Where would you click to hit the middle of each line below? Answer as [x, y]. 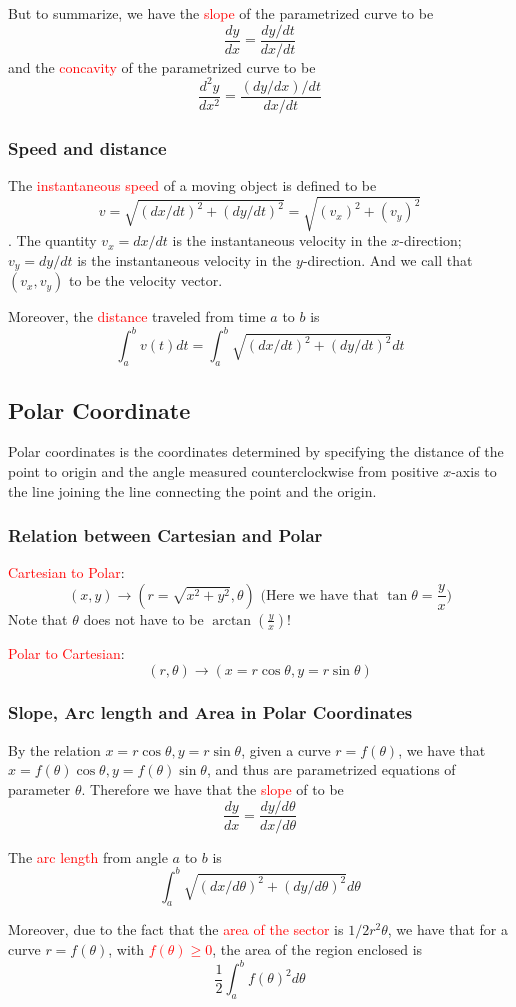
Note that [38, 618]
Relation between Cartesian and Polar [165, 535]
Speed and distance [87, 147]
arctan [232, 620]
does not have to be [143, 618]
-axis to [474, 470]
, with [126, 949]
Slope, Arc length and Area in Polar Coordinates [210, 712]
